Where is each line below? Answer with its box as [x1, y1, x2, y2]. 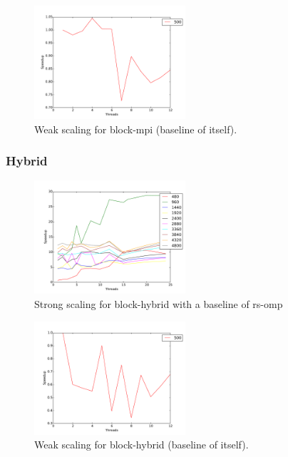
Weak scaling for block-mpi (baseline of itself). [34, 121, 237, 136]
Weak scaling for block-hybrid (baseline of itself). [34, 437, 249, 452]
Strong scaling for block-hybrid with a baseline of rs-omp [34, 297, 283, 311]
